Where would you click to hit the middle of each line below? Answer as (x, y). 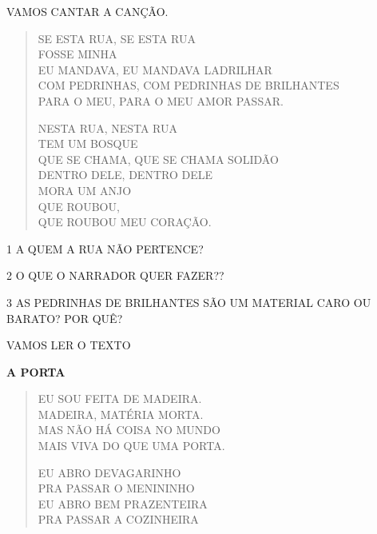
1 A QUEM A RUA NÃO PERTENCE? (105, 248)
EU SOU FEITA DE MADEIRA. (120, 399)
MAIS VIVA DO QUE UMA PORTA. (131, 446)
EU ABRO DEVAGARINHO (109, 472)
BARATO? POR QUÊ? (65, 318)
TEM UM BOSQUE (88, 143)
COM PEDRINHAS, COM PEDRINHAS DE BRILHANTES (188, 85)
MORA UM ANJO (85, 190)
